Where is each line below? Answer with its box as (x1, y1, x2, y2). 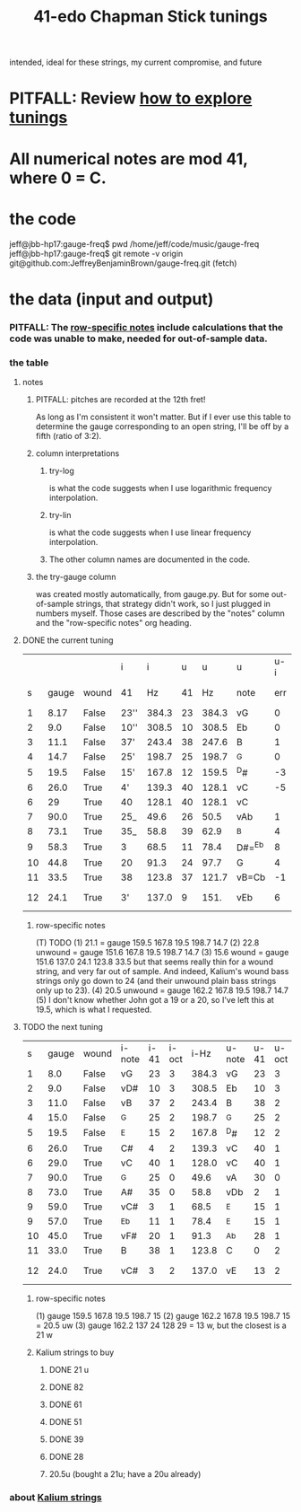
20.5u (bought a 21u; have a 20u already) (48, 1468, 202, 1479)
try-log (48, 465, 74, 476)
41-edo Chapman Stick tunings (32, 6, 269, 27)
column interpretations (35, 447, 120, 459)
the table (9, 356, 49, 369)
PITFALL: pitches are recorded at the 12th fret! (35, 393, 206, 405)
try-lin (48, 509, 72, 520)
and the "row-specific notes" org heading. (35, 617, 193, 628)
